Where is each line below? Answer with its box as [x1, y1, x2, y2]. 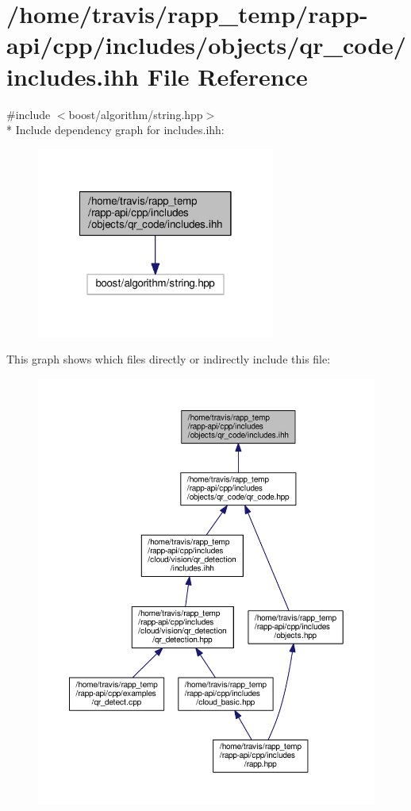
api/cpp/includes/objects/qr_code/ [6, 29, 406, 61]
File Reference [147, 60, 308, 92]
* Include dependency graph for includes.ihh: [6, 121, 225, 138]
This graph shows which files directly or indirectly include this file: [6, 351, 331, 367]
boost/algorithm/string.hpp [68, 106, 203, 122]
